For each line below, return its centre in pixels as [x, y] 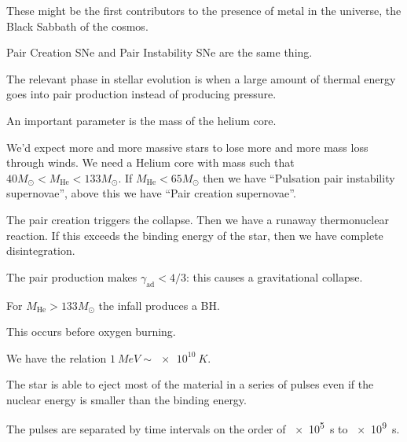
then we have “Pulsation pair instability [299, 177]
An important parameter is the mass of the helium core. [141, 120]
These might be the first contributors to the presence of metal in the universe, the [204, 10]
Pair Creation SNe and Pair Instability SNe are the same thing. [159, 52]
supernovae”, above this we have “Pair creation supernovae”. [151, 193]
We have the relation [57, 357]
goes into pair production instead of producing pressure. [141, 94]
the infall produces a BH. [159, 305]
